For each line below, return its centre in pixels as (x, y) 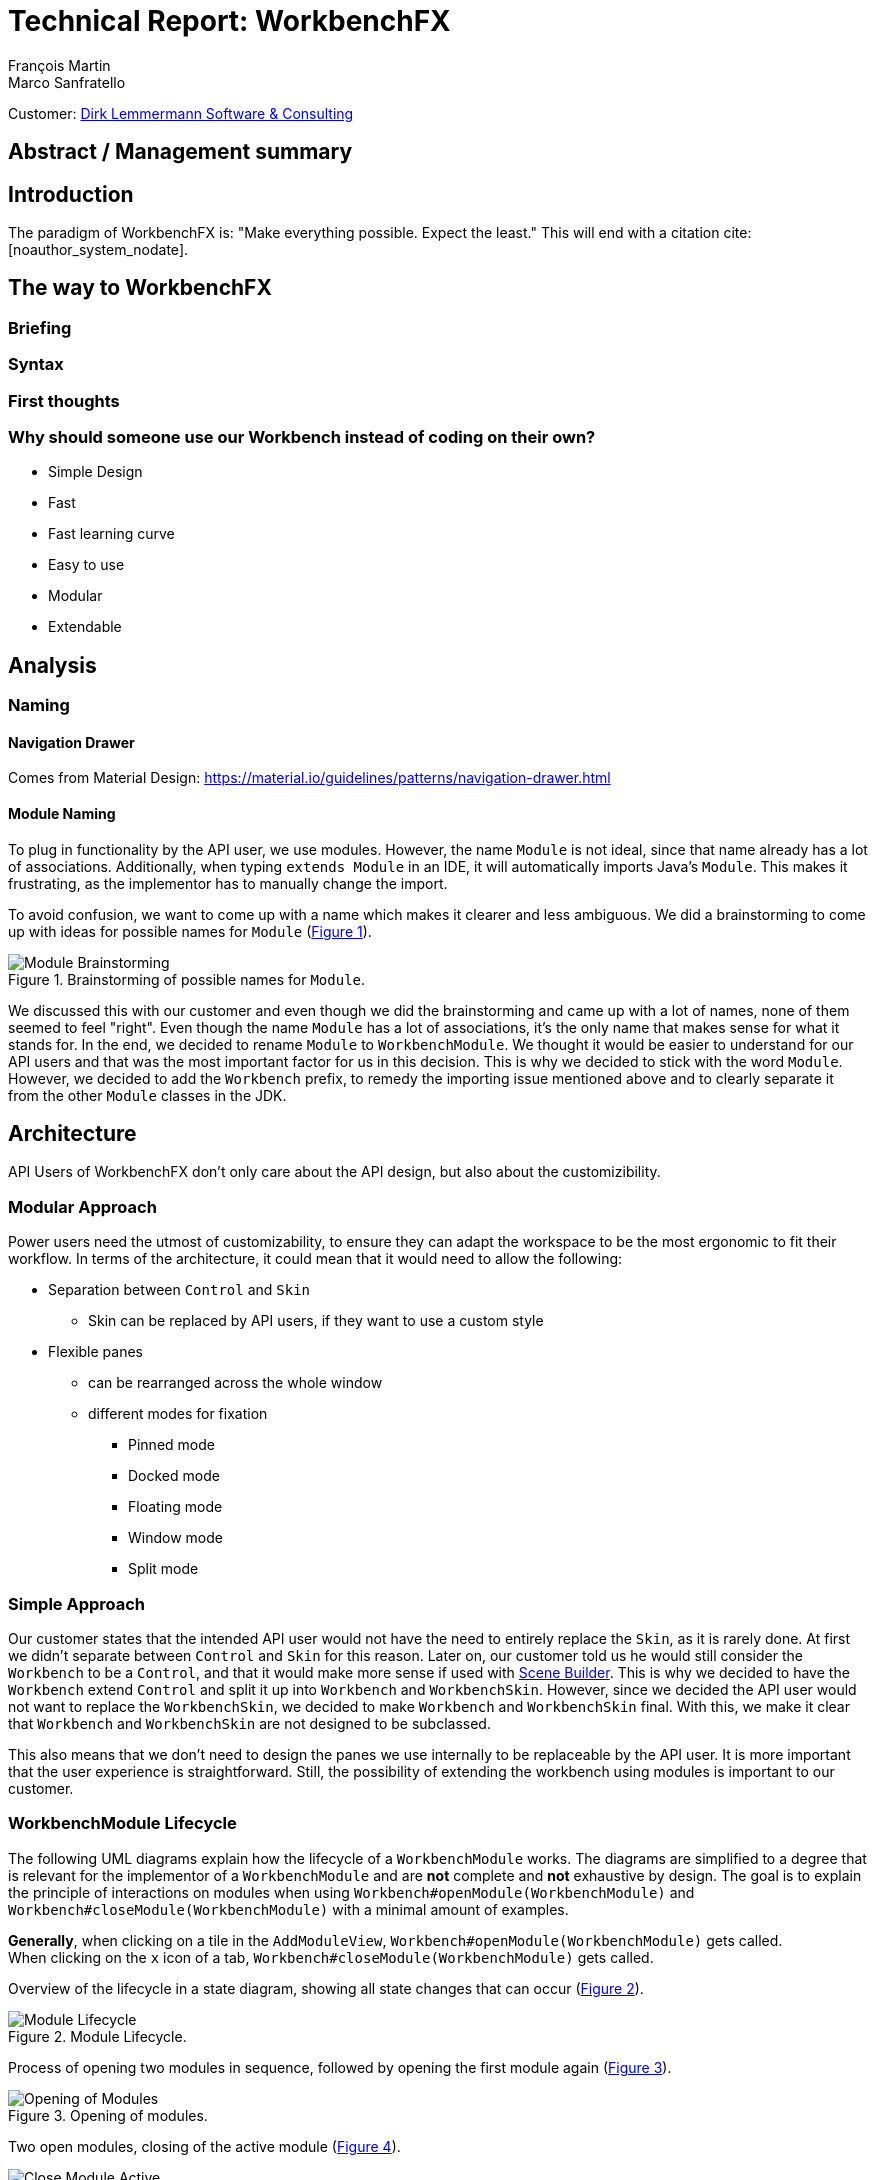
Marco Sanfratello (67, 82)
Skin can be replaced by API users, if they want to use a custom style (316, 1321)
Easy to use (86, 565)
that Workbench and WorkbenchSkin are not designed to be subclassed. (249, 1723)
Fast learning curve (111, 534)
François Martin (59, 65)
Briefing (40, 327)
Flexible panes (95, 1352)
